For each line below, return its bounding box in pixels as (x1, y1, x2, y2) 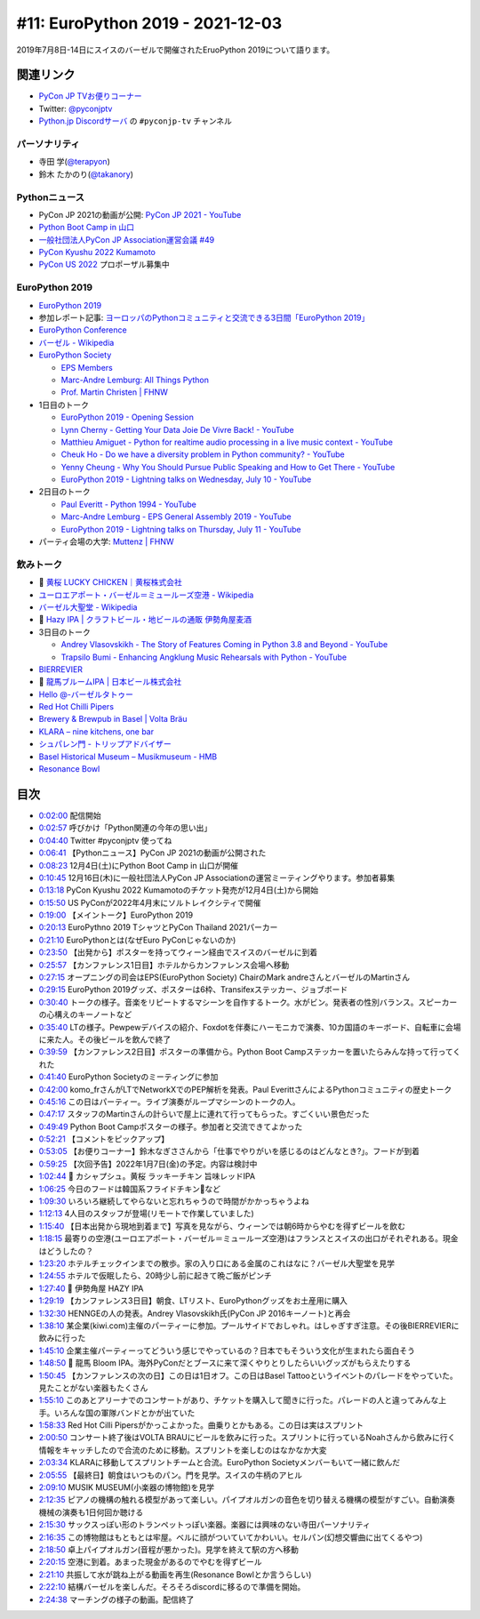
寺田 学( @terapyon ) (38, 156, 110, 167)
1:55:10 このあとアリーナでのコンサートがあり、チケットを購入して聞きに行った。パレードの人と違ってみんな (38, 1395, 439, 1406)
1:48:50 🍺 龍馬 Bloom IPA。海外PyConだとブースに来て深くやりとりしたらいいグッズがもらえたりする (38, 1358, 412, 1368)
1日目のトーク (38, 399, 89, 410)
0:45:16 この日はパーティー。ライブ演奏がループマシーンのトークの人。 (38, 1096, 301, 1107)
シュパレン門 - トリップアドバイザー (38, 739, 172, 749)
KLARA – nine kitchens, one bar (38, 725, 155, 737)
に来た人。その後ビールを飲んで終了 (38, 1034, 172, 1045)
